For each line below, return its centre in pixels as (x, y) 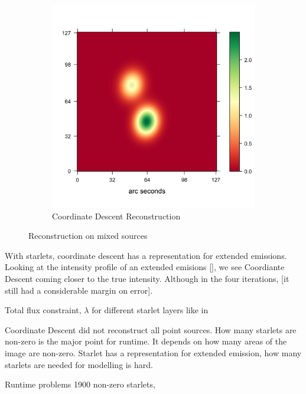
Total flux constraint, (43, 310)
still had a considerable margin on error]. (79, 290)
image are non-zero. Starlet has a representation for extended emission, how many (153, 352)
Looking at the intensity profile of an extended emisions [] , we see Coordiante (145, 267)
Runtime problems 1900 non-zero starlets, (80, 384)
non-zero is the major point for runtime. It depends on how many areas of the (146, 341)
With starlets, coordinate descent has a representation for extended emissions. (146, 255)
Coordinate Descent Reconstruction (116, 216)
